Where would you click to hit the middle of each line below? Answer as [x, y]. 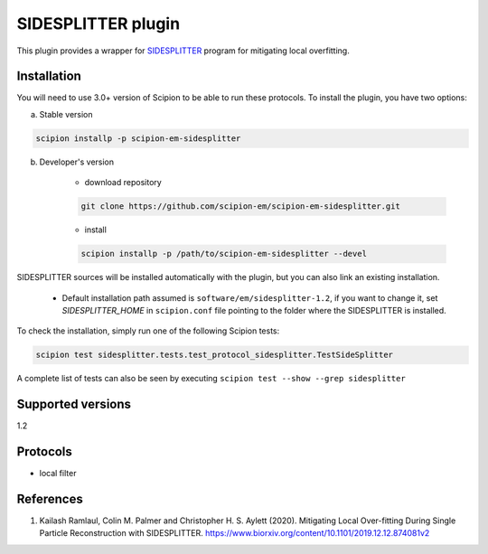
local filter [58, 474]
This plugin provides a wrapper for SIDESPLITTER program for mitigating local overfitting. [183, 51]
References [50, 498]
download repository [123, 183]
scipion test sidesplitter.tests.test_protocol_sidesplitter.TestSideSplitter [214, 355]
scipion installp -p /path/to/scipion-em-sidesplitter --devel [224, 254]
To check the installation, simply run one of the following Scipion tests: [148, 331]
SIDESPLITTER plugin [99, 23]
